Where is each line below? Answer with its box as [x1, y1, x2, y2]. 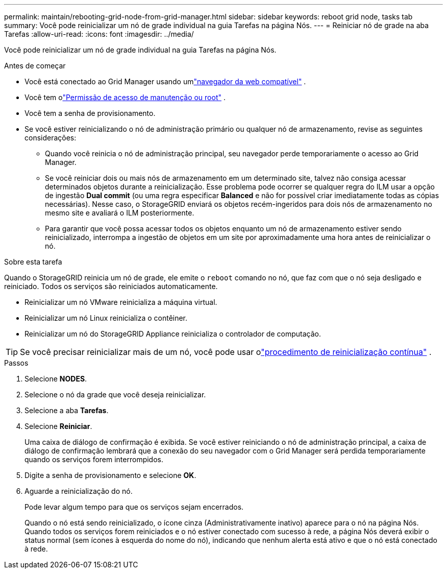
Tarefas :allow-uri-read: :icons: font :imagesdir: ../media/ [4, 30, 194, 38]
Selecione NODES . [24, 374, 87, 383]
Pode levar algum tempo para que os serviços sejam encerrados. [24, 503, 244, 511]
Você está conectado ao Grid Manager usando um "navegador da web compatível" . [24, 77, 306, 86]
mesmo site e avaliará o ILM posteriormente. [45, 208, 194, 217]
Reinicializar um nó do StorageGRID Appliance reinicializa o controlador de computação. [24, 329, 321, 338]
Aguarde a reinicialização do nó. [24, 487, 133, 495]
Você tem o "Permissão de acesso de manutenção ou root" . [24, 93, 226, 102]
